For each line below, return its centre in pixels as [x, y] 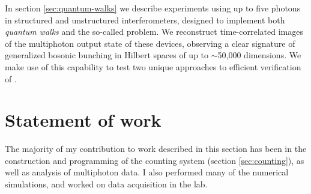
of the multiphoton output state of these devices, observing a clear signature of [150, 43]
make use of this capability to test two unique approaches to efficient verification [153, 66]
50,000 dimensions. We [259, 55]
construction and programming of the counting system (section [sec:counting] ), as [155, 160]
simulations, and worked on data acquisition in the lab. [106, 184]
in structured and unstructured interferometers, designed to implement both [145, 20]
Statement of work [83, 120]
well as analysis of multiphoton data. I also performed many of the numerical [147, 172]
